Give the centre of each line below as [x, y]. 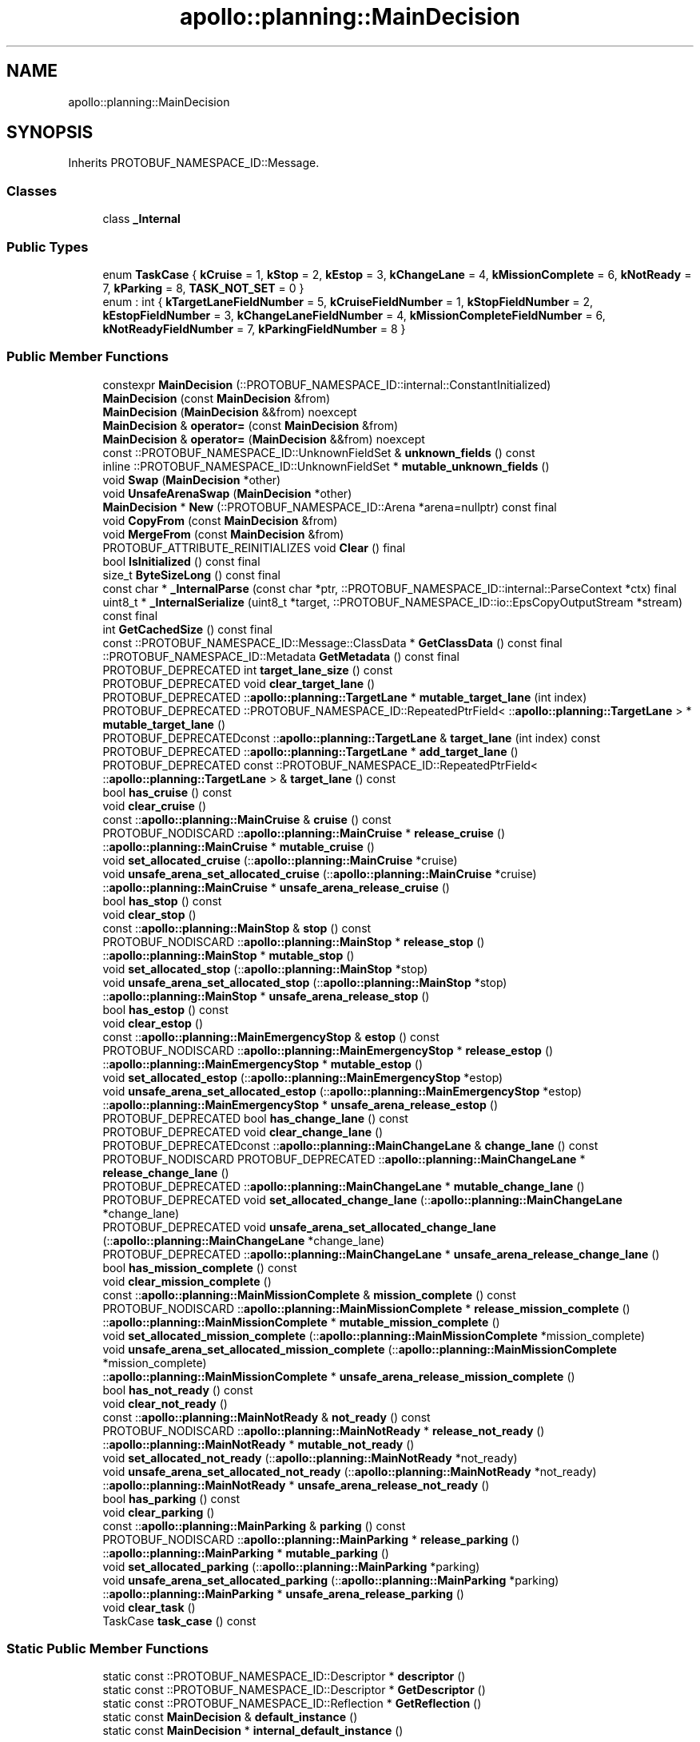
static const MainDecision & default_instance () [230, 1717]
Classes [32, 191]
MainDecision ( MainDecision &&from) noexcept [230, 412]
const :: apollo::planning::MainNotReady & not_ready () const [266, 1417]
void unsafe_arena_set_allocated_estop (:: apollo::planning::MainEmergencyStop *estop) [342, 1091]
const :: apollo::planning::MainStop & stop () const [237, 928]
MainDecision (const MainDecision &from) [217, 398]
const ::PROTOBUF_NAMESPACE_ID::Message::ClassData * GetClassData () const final [332, 642]
